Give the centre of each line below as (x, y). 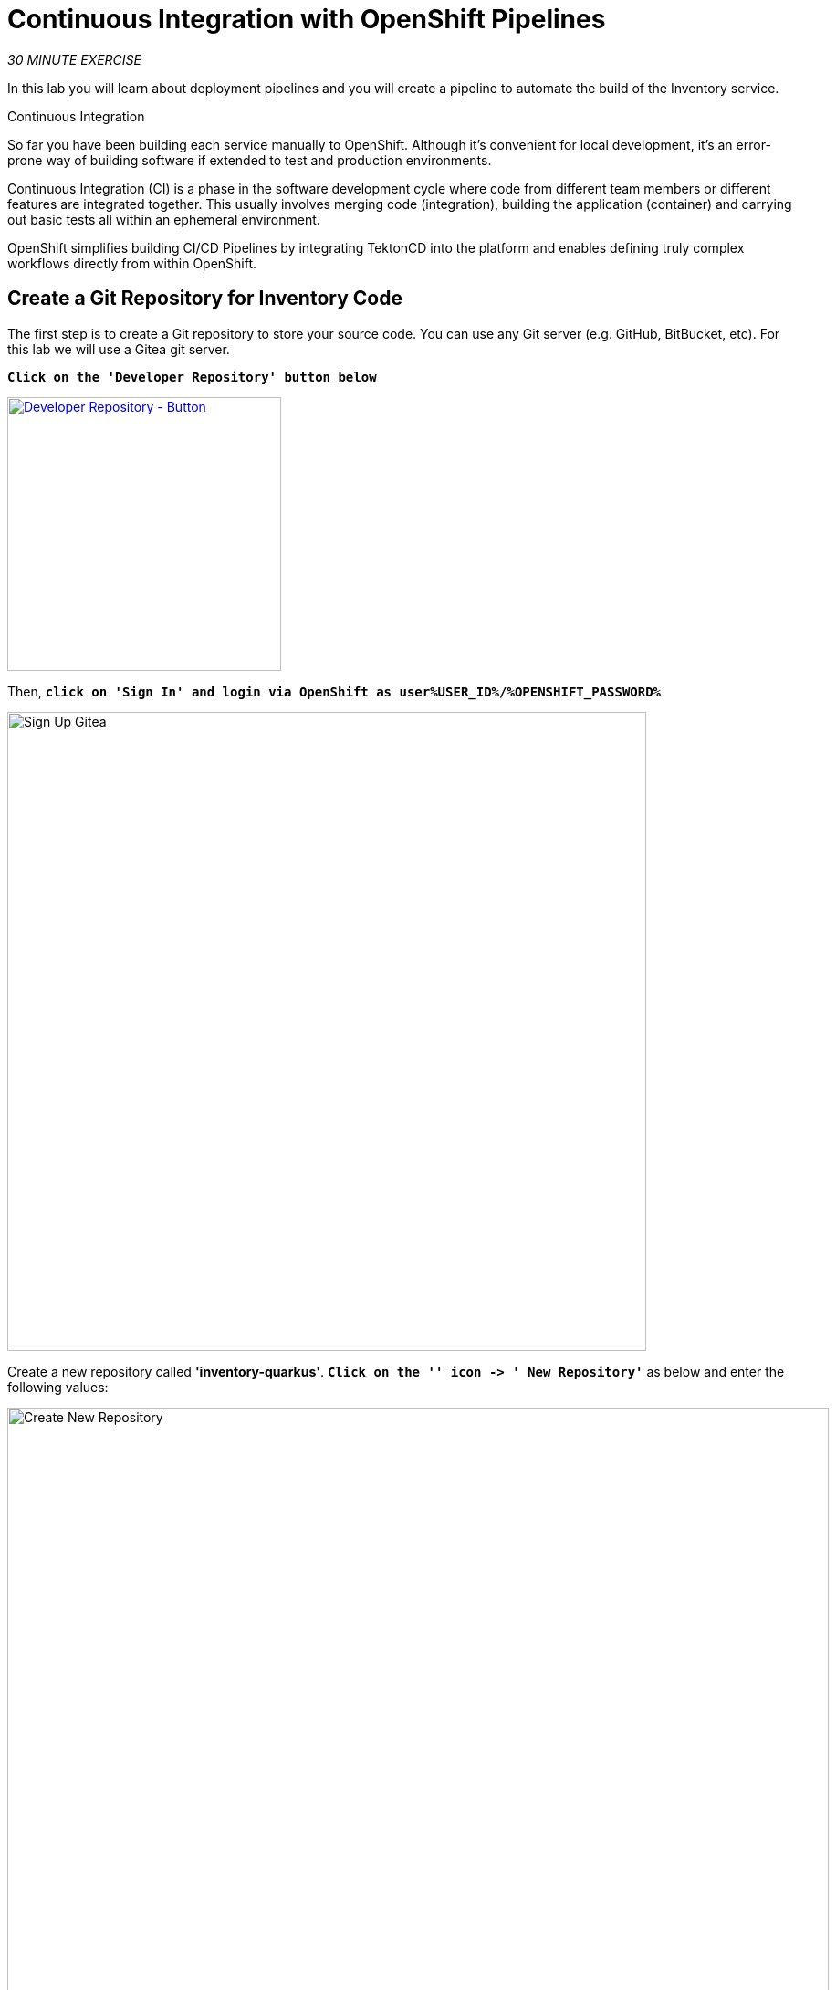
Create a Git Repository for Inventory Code (205, 298)
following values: (58, 1387)
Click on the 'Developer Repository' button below (192, 377)
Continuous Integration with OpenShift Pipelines (307, 19)
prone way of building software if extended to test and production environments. (250, 160)
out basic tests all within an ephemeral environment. (164, 219)
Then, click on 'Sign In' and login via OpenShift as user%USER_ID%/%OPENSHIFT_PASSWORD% (334, 691)
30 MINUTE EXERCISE (74, 59)
